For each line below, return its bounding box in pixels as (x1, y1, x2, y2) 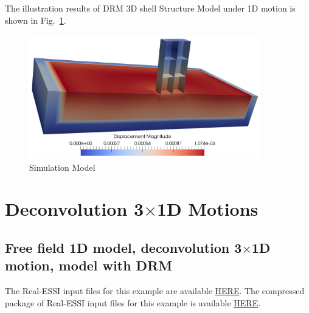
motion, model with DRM (5, 256, 173, 275)
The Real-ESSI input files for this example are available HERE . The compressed (5, 284, 305, 297)
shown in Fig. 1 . (5, 13, 66, 26)
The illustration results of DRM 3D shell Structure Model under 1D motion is (5, 2, 296, 14)
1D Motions (156, 196, 259, 221)
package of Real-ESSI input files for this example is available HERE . (5, 296, 261, 309)
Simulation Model (29, 160, 95, 173)
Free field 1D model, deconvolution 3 (5, 238, 242, 256)
